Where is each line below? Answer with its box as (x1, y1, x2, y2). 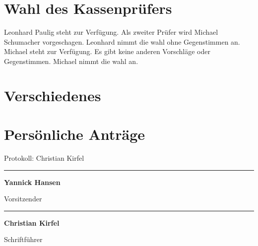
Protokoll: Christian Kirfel (4, 153, 84, 163)
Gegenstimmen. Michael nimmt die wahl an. (4, 56, 138, 66)
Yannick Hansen (4, 177, 61, 187)
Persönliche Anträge (4, 124, 145, 144)
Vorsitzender (4, 193, 42, 204)
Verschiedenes (4, 85, 101, 105)
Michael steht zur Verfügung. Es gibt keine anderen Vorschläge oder (4, 46, 210, 57)
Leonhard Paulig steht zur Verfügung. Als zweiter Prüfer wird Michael (4, 27, 218, 37)
